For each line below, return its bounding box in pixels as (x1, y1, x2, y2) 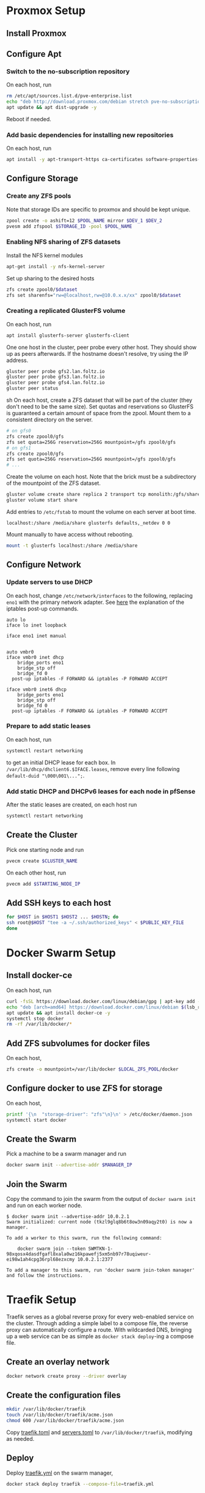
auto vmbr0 (6, 649, 34, 655)
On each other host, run (6, 869, 67, 876)
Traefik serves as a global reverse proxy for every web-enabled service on (6, 1313, 194, 1320)
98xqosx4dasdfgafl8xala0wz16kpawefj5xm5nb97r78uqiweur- (6, 1251, 151, 1257)
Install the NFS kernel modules (6, 252, 84, 259)
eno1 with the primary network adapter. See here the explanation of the (6, 598, 185, 606)
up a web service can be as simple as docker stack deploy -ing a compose (6, 1333, 194, 1340)
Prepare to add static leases (6, 722, 91, 731)
